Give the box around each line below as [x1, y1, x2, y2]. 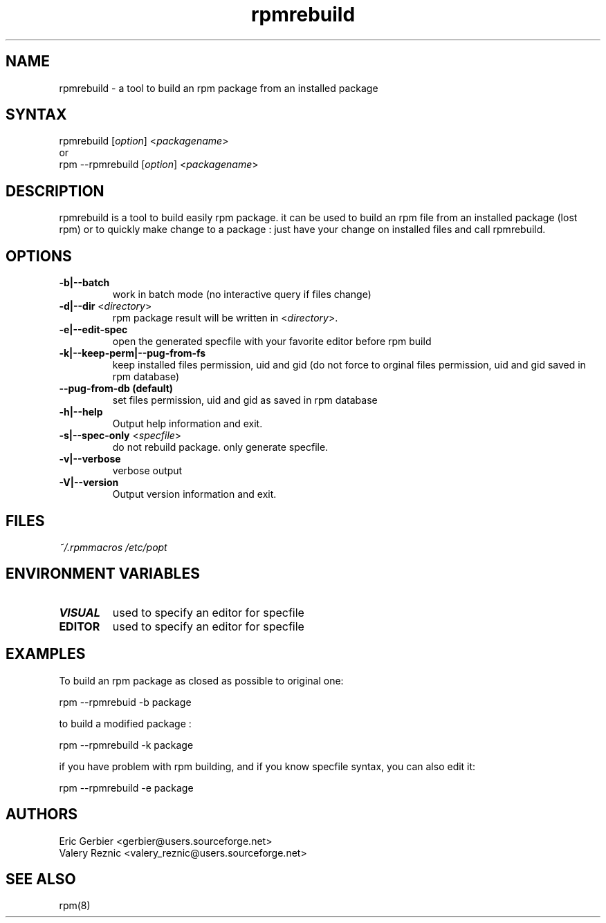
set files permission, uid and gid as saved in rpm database [112, 394, 378, 407]
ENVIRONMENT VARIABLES [6, 565, 200, 583]
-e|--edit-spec [59, 324, 128, 336]
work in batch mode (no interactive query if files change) [112, 288, 371, 301]
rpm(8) [59, 899, 91, 912]
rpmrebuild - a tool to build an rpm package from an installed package [59, 82, 378, 94]
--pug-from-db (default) [59, 382, 174, 395]
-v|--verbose [59, 453, 121, 465]
